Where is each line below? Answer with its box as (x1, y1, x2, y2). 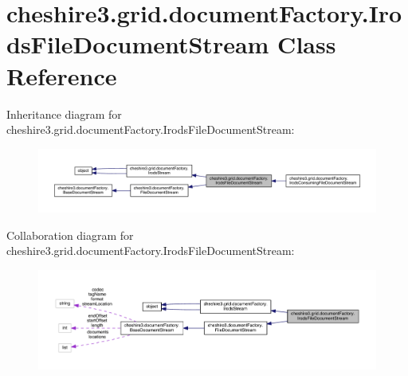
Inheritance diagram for (6, 105, 122, 122)
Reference (6, 59, 117, 92)
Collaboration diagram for (6, 226, 134, 243)
